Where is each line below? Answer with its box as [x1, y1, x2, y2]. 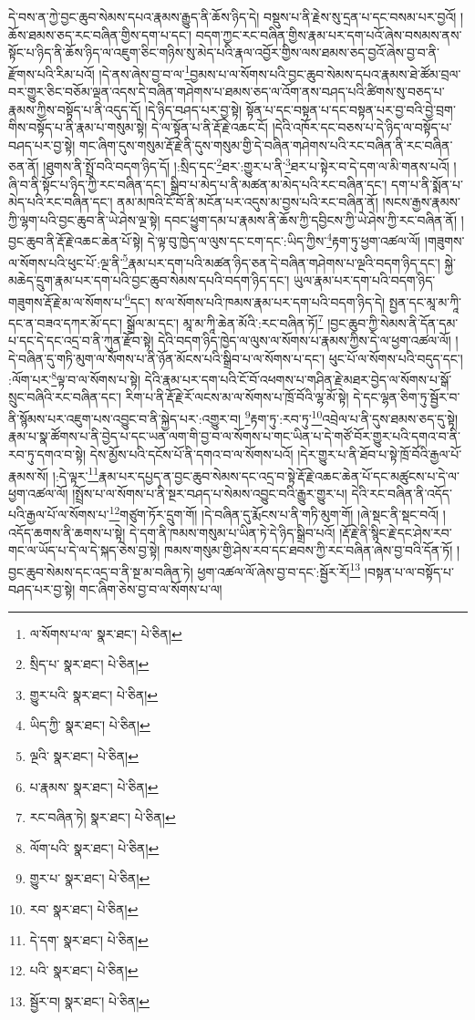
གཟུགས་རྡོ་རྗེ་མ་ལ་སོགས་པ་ [8, 292, 125, 311]
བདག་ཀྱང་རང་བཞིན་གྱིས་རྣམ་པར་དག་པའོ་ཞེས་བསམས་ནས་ [195, 25, 462, 44]
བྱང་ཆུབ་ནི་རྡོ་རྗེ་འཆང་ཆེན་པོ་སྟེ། [8, 232, 144, 251]
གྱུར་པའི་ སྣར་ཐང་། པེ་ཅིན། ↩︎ [29, 685, 159, 704]
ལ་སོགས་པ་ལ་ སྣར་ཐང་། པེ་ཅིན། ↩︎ [29, 623, 182, 643]
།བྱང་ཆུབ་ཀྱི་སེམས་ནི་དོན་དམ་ [327, 313, 459, 332]
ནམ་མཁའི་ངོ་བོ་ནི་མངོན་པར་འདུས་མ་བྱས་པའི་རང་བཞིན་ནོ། [117, 192, 378, 211]
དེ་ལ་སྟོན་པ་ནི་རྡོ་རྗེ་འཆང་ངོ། [151, 118, 268, 137]
